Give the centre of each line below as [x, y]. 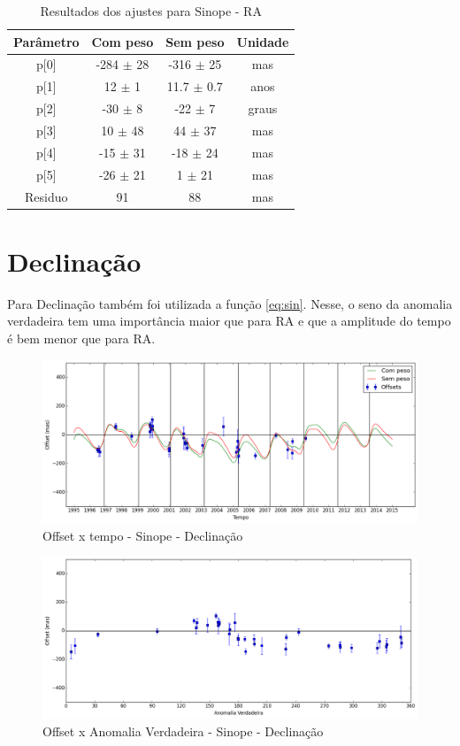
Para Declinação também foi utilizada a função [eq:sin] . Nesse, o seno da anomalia [230, 303]
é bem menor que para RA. [81, 338]
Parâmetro [46, 41]
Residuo [46, 196]
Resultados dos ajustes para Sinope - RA [151, 11]
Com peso [123, 41]
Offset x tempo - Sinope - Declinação [143, 535]
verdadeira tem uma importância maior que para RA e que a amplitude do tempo [229, 321]
